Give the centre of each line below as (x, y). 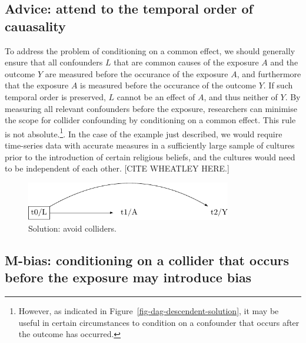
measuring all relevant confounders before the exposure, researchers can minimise (151, 108)
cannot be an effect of (156, 96)
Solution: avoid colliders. (72, 228)
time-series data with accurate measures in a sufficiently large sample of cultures (150, 145)
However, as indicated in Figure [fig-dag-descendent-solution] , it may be (149, 311)
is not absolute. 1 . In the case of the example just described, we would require (144, 133)
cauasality (35, 26)
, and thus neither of (241, 96)
